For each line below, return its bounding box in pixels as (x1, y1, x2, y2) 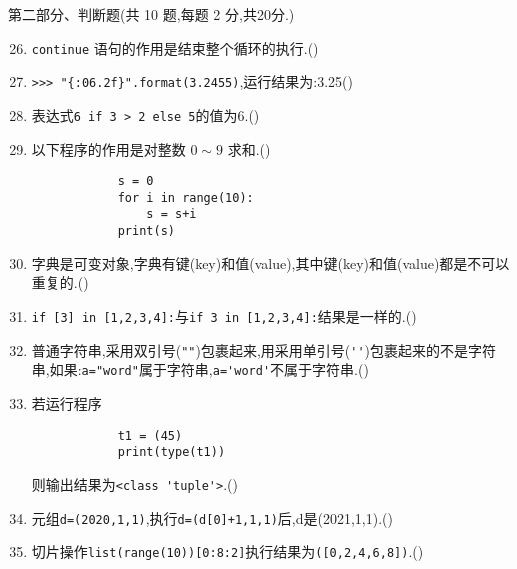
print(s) (117, 224, 175, 239)
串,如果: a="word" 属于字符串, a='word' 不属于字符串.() (31, 359, 369, 380)
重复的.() (31, 272, 89, 293)
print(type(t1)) (117, 445, 226, 460)
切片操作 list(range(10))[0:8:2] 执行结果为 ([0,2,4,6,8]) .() (31, 541, 424, 562)
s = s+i (146, 207, 197, 222)
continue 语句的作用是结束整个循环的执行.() (31, 37, 319, 58)
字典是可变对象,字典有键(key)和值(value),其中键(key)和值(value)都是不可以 (31, 252, 510, 273)
